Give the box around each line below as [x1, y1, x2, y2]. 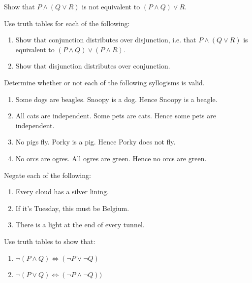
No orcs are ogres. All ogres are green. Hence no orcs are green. [15, 153, 207, 163]
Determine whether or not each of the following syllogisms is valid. [4, 77, 205, 87]
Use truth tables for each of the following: [4, 18, 130, 28]
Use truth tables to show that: [4, 236, 95, 246]
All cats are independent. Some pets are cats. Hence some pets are [15, 110, 216, 121]
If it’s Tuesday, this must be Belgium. [15, 203, 129, 213]
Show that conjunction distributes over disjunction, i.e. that [15, 35, 196, 45]
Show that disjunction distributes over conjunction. [15, 61, 170, 71]
